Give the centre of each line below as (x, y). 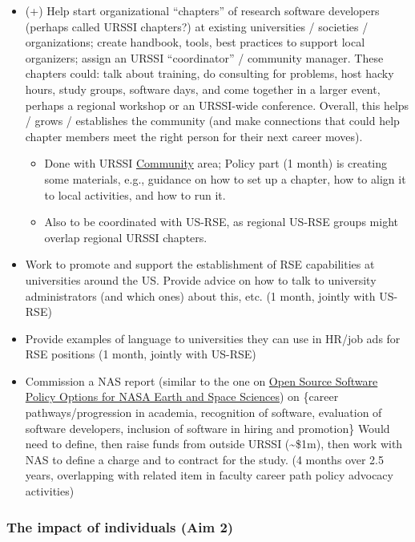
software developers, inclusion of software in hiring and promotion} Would (207, 428)
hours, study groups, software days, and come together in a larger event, (203, 89)
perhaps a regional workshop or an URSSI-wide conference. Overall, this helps (217, 105)
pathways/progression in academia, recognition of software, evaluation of (203, 413)
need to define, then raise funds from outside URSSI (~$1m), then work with (214, 444)
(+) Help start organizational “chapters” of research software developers (202, 10)
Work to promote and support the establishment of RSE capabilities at (200, 264)
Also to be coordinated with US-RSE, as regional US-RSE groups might (221, 222)
